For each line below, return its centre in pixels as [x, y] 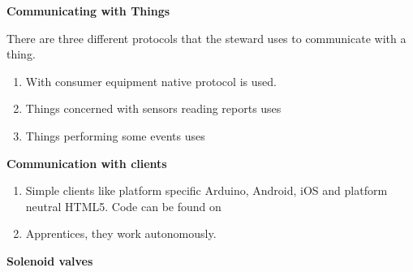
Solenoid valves [50, 260]
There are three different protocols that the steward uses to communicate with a [206, 38]
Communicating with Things [88, 11]
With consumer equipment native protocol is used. [151, 81]
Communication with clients [87, 163]
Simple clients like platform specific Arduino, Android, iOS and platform [206, 190]
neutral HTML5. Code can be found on [123, 206]
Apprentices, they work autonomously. [121, 233]
